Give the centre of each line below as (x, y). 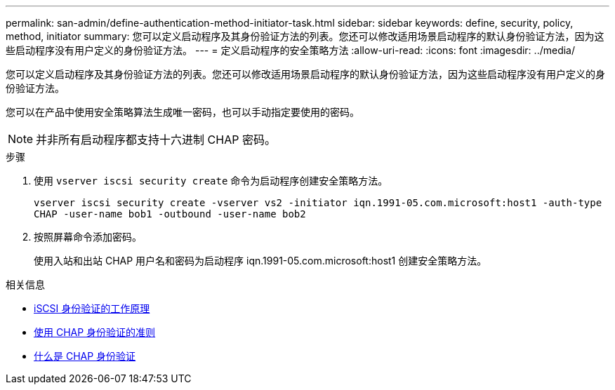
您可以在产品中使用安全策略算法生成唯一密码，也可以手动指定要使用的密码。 (183, 112)
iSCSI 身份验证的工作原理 (92, 308)
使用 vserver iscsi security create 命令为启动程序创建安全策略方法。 (211, 181)
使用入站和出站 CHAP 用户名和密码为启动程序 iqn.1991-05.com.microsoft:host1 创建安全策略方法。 (260, 261)
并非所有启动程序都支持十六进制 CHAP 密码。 (156, 140)
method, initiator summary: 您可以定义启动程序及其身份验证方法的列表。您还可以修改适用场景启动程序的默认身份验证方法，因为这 (305, 36)
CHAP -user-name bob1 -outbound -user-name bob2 (170, 214)
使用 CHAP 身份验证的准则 (95, 332)
